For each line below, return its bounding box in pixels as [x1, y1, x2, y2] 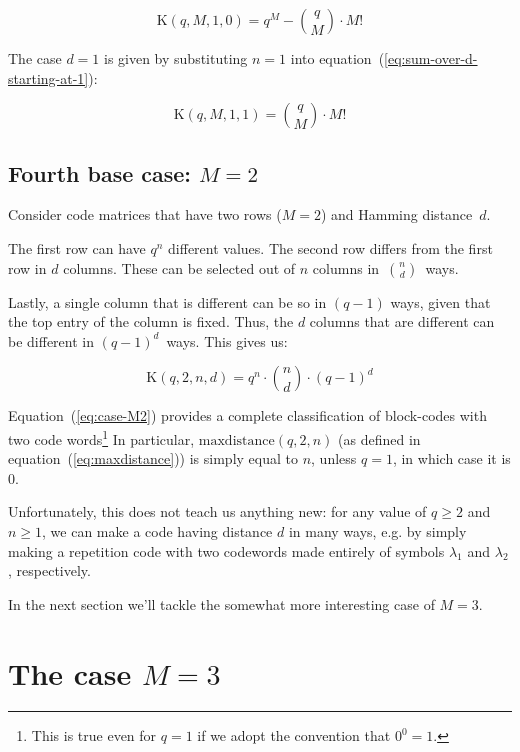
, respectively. [8, 560, 91, 581]
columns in [312, 257, 380, 278]
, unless [311, 448, 357, 469]
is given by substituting [103, 48, 248, 68]
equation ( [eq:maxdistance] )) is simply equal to [8, 448, 298, 469]
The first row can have [8, 237, 146, 258]
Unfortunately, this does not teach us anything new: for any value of [8, 501, 427, 522]
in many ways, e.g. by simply [288, 520, 467, 541]
